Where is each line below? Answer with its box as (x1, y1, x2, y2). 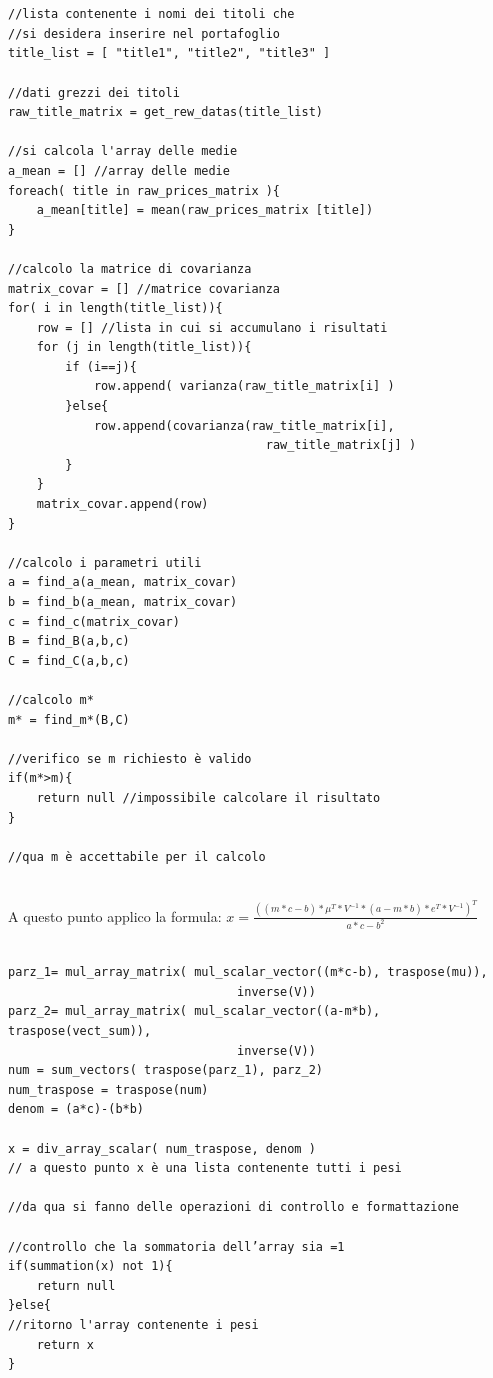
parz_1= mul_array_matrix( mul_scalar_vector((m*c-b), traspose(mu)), (8, 965, 488, 980)
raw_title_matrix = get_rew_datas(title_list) (8, 105, 323, 120)
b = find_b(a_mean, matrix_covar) (8, 595, 238, 609)
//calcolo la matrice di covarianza (8, 261, 252, 276)
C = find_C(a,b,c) (8, 653, 130, 668)
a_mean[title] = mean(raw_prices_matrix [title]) (36, 203, 374, 218)
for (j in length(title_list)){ (36, 340, 252, 355)
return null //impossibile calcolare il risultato (36, 790, 381, 805)
